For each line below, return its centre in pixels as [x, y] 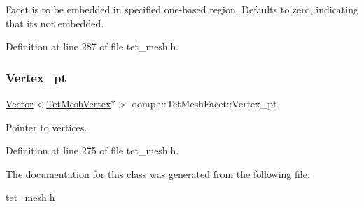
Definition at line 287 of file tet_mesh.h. [92, 46]
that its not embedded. [55, 23]
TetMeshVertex [79, 103]
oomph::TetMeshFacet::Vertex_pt [204, 103]
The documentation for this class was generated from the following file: [158, 173]
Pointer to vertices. [47, 127]
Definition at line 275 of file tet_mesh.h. [92, 150]
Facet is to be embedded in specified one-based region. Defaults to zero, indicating [182, 9]
